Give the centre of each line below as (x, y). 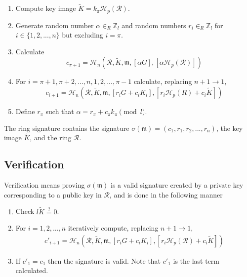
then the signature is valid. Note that (104, 260)
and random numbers (154, 25)
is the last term (196, 260)
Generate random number (55, 25)
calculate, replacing (163, 81)
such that (60, 111)
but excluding (82, 35)
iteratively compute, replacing (113, 228)
